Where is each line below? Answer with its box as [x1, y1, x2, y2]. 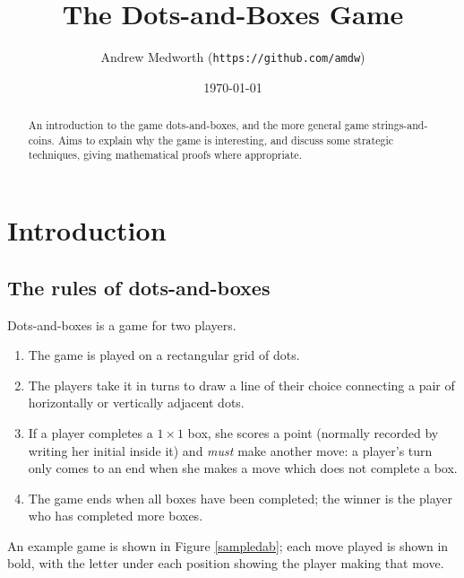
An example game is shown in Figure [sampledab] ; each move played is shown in [7, 536, 449, 555]
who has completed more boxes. [28, 506, 203, 525]
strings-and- [372, 118, 428, 133]
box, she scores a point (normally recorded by [187, 423, 439, 442]
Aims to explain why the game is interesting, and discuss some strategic [57, 132, 393, 147]
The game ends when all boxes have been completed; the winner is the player [28, 488, 452, 507]
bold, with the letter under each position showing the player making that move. [7, 554, 444, 573]
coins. [28, 132, 55, 147]
